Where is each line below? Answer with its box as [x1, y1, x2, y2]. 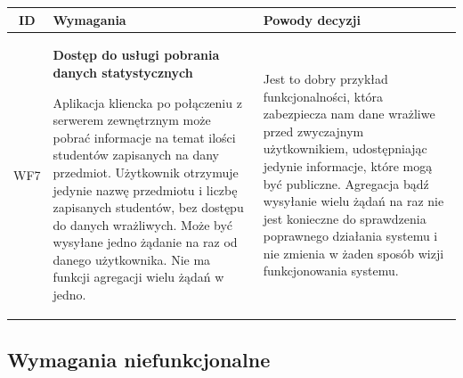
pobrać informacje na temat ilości [53, 127, 236, 146]
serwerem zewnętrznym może [53, 111, 211, 129]
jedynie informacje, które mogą [263, 156, 433, 175]
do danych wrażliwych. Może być [53, 215, 233, 234]
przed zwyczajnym [263, 121, 364, 140]
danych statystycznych [53, 62, 193, 81]
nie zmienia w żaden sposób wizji [263, 243, 444, 262]
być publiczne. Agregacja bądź [263, 174, 429, 193]
